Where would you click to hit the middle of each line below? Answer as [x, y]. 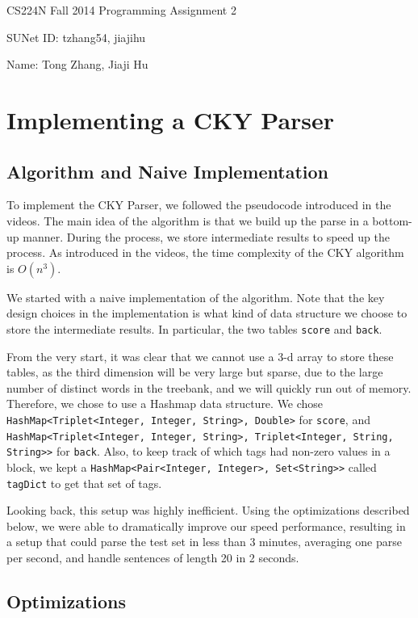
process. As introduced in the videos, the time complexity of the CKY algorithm [205, 252]
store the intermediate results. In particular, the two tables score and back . [194, 328]
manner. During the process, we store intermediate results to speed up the [206, 236]
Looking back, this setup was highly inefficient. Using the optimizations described [208, 510]
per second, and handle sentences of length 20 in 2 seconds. [153, 558]
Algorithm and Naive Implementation [167, 171]
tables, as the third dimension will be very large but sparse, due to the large [195, 372]
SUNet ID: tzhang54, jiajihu [76, 37]
